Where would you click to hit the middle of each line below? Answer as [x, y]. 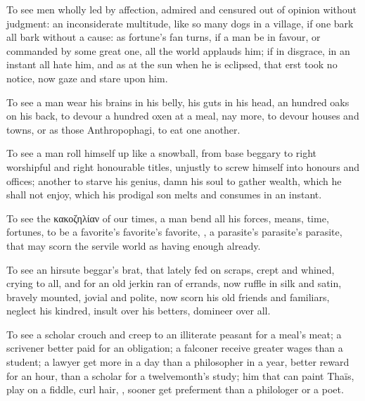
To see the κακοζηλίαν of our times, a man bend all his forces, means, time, [168, 218]
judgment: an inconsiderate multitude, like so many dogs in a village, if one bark [180, 23]
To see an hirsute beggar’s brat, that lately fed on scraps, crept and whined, [171, 269]
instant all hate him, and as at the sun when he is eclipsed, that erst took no [172, 64]
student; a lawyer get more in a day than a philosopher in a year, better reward [178, 362]
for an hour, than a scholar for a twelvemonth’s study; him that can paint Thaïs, [180, 375]
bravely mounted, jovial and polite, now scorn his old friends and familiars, [168, 297]
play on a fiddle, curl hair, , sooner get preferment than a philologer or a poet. [175, 389]
